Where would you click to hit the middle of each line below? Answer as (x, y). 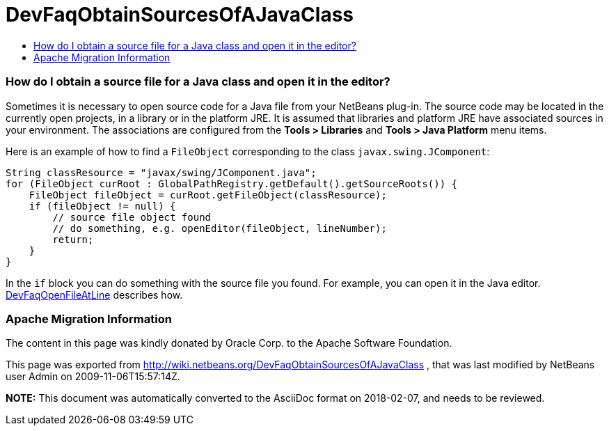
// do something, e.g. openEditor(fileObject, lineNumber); (220, 228)
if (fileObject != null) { (102, 206)
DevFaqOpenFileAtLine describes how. (94, 295)
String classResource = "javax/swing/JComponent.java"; (161, 172)
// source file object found (132, 217)
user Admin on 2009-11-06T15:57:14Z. (93, 377)
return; (73, 239)
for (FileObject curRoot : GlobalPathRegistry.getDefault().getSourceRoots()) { (232, 183)
